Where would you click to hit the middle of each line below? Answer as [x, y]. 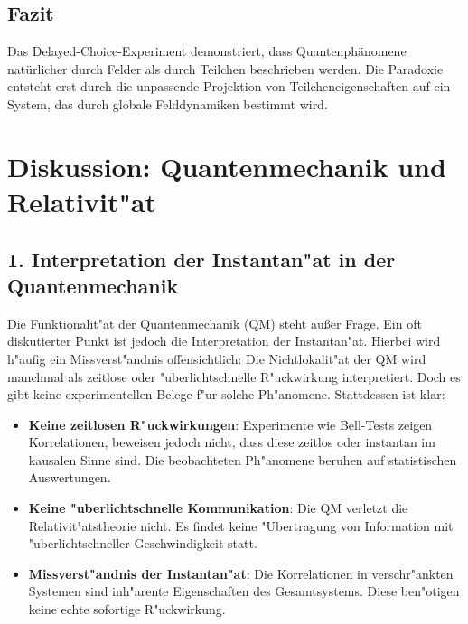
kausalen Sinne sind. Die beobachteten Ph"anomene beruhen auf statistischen [243, 459]
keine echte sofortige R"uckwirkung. [127, 609]
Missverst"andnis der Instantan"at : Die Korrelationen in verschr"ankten [241, 573]
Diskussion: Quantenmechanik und [227, 166]
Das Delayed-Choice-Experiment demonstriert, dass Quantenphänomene [207, 51]
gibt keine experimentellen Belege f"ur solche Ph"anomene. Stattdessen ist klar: [226, 394]
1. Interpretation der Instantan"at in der [201, 259]
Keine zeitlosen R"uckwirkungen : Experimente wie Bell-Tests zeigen [230, 424]
